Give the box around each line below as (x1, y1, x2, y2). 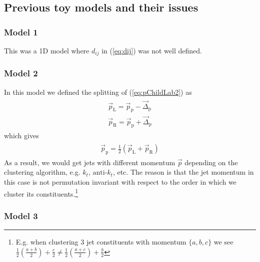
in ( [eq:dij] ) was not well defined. (101, 45, 202, 55)
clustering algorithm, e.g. (4, 167, 80, 177)
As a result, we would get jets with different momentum (4, 157, 175, 167)
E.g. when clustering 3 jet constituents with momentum (15, 237, 186, 247)
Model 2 (4, 67, 38, 79)
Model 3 (4, 209, 38, 222)
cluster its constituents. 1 (4, 187, 78, 199)
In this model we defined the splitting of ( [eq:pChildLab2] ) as (4, 86, 192, 97)
